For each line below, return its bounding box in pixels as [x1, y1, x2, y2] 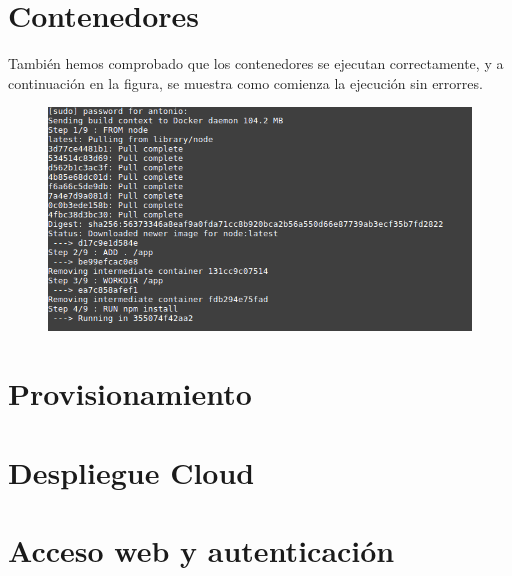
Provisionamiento [8, 373, 252, 414]
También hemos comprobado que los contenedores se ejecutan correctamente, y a [8, 53, 504, 74]
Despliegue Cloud [8, 451, 255, 492]
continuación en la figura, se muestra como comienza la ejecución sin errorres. [8, 72, 483, 93]
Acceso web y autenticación [8, 530, 395, 571]
